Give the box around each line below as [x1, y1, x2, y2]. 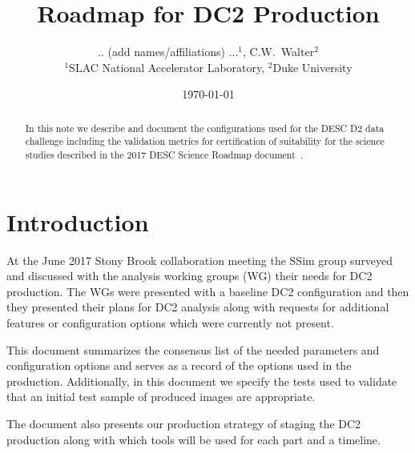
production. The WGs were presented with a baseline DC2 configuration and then [6, 283, 409, 299]
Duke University [272, 58, 353, 75]
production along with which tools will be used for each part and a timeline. [6, 431, 381, 447]
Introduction [6, 205, 149, 238]
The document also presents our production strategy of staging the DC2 [6, 415, 361, 431]
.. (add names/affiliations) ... [98, 43, 239, 60]
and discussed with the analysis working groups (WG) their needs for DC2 [6, 267, 373, 284]
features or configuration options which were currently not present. [6, 314, 334, 331]
